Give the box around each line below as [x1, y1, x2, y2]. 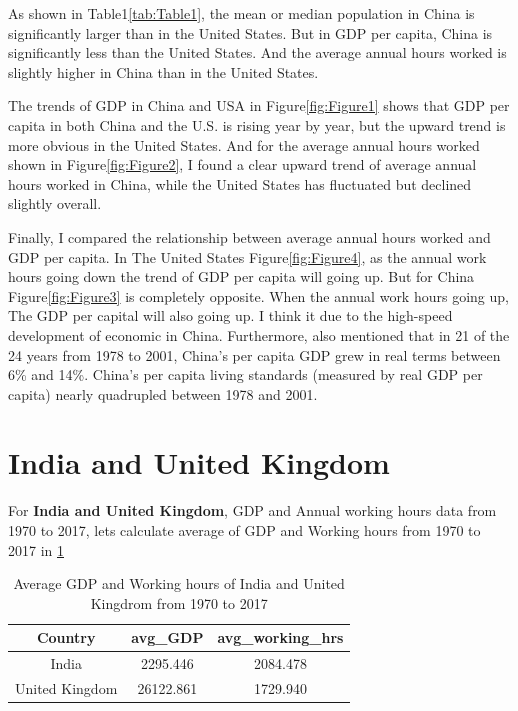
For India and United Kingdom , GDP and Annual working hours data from [8, 500, 497, 521]
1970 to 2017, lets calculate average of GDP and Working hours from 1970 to [8, 520, 481, 540]
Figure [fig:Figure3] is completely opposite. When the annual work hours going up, [8, 285, 509, 306]
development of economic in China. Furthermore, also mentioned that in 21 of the [8, 324, 510, 345]
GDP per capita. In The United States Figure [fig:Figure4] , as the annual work [8, 246, 487, 267]
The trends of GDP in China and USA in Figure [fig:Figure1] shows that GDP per [8, 95, 510, 116]
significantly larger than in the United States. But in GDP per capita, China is [8, 22, 493, 43]
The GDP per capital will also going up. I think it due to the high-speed [8, 305, 453, 326]
